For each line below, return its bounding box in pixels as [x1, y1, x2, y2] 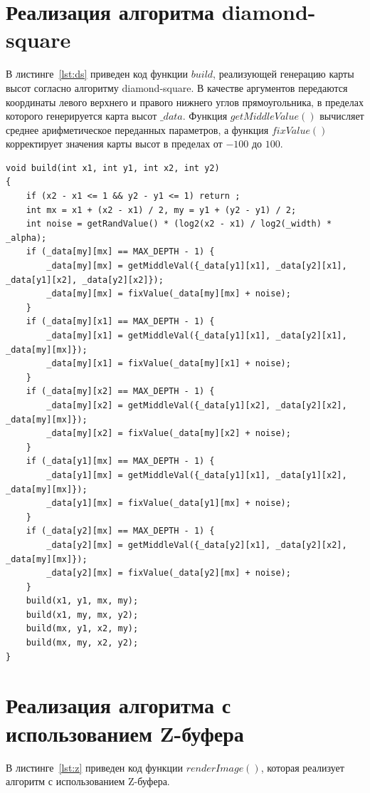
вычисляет [319, 108, 364, 123]
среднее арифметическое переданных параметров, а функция [6, 122, 269, 137]
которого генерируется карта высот [6, 108, 157, 123]
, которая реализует [260, 760, 344, 774]
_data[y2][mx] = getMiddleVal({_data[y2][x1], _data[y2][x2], [46, 539, 347, 550]
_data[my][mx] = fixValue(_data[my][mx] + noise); [46, 289, 291, 299]
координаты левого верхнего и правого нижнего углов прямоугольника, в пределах [6, 94, 364, 109]
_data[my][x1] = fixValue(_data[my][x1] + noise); [46, 358, 291, 369]
